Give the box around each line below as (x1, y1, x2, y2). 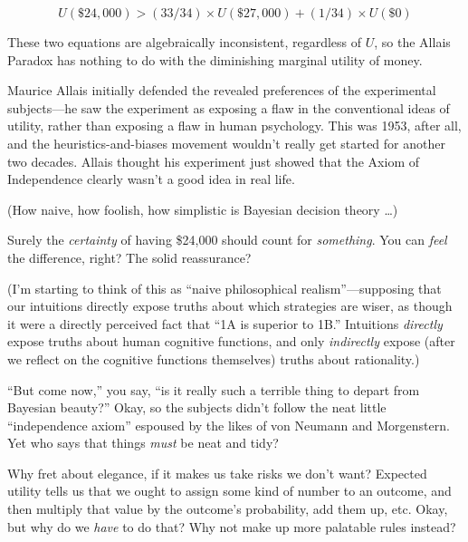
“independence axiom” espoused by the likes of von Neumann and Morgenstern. (7, 415, 450, 434)
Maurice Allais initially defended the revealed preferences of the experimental (7, 81, 436, 100)
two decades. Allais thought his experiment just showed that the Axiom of (7, 151, 420, 170)
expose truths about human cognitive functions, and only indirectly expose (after (7, 332, 455, 351)
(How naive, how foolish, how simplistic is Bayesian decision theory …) (7, 199, 398, 218)
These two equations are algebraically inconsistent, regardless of (7, 33, 362, 51)
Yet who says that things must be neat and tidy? (7, 433, 279, 452)
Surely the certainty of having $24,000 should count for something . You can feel (7, 230, 447, 249)
